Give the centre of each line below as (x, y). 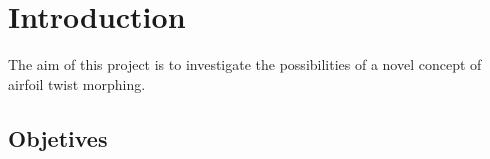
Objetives (58, 137)
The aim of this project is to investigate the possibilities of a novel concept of (245, 64)
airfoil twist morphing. (77, 83)
